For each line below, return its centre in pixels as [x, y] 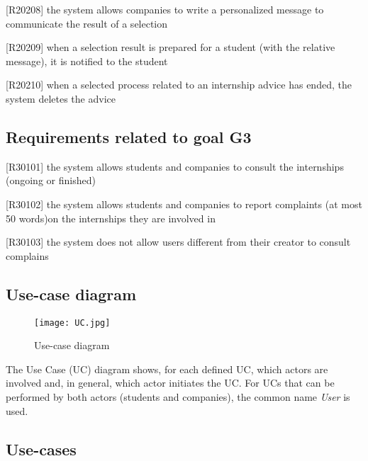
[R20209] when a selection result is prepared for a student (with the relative [171, 47]
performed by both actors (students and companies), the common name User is [178, 396]
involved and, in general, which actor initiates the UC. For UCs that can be [170, 383]
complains [27, 255]
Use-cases [41, 449]
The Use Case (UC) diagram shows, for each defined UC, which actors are [167, 369]
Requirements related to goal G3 [129, 136]
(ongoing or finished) [51, 180]
